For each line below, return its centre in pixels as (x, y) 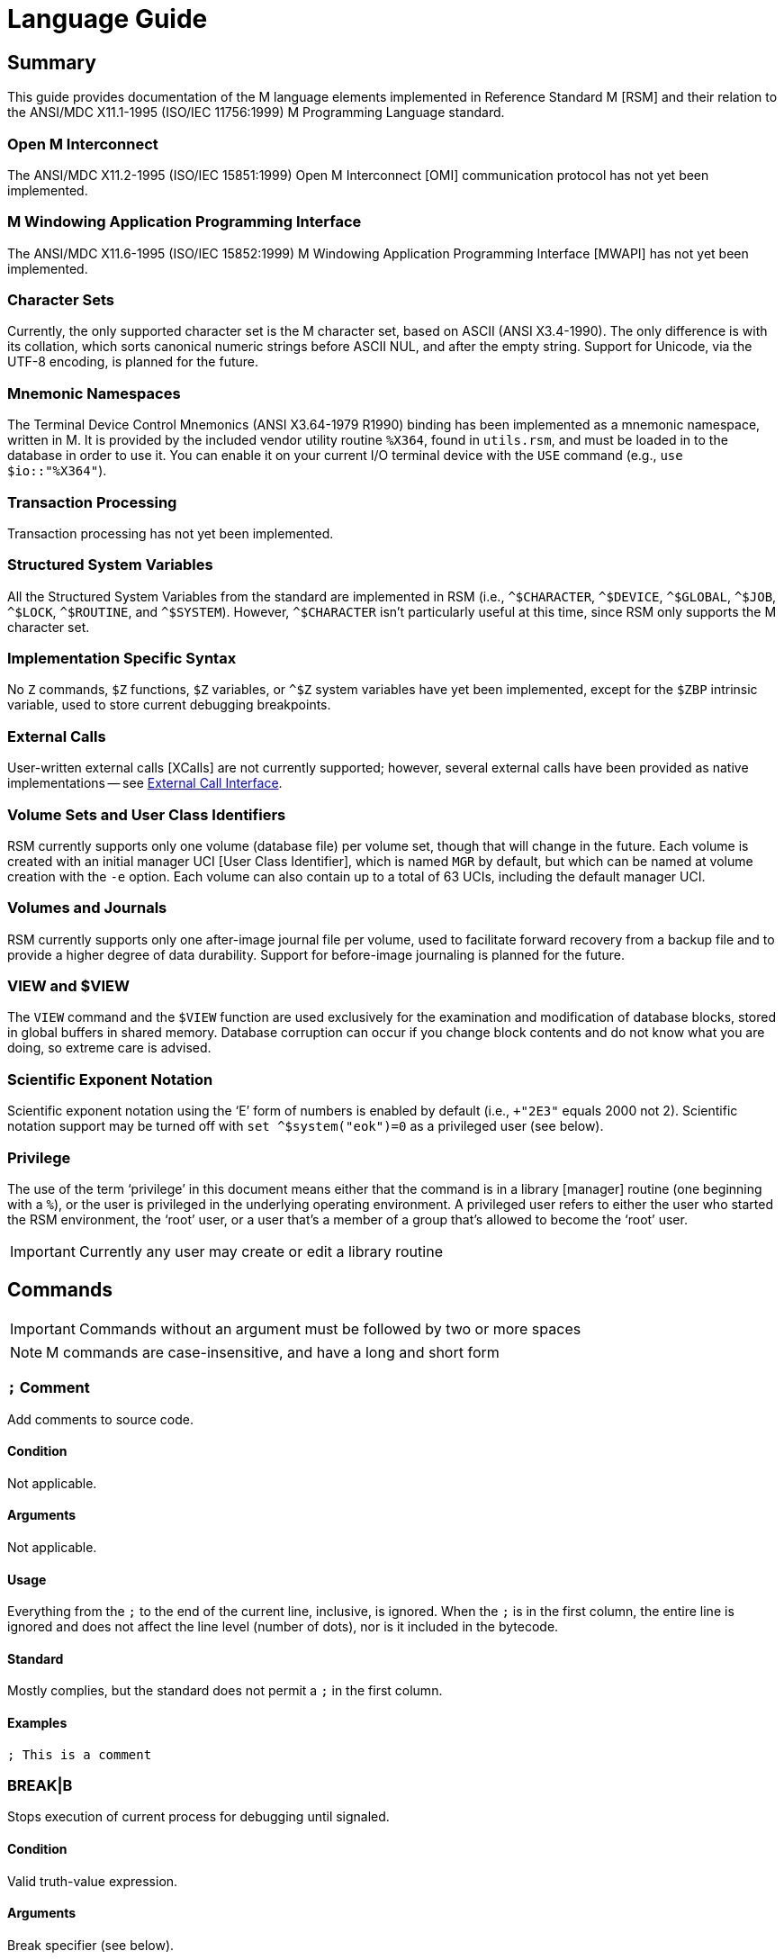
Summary (52, 62)
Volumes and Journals (87, 908)
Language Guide (108, 19)
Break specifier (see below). (91, 1945)
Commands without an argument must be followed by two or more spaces (330, 1328)
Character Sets (61, 300)
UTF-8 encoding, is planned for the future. (133, 362)
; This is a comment (80, 1754)
